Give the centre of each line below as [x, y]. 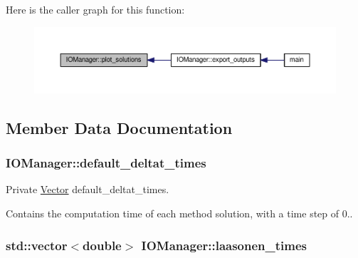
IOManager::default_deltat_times [106, 163]
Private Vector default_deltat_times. [88, 189]
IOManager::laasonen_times [224, 245]
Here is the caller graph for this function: [95, 9]
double [102, 245]
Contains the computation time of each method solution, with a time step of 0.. [179, 213]
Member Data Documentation [119, 127]
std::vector [37, 245]
